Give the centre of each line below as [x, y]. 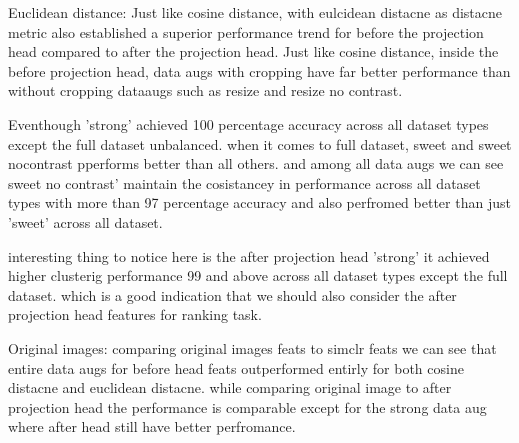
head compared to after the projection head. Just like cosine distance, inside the [253, 51]
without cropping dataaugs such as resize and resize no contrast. [205, 90]
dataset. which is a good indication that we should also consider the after [232, 294]
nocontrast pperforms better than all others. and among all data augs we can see [256, 163]
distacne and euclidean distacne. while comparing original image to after [230, 387]
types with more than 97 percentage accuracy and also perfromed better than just [259, 202]
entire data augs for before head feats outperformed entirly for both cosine [236, 367]
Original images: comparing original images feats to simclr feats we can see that [252, 347]
